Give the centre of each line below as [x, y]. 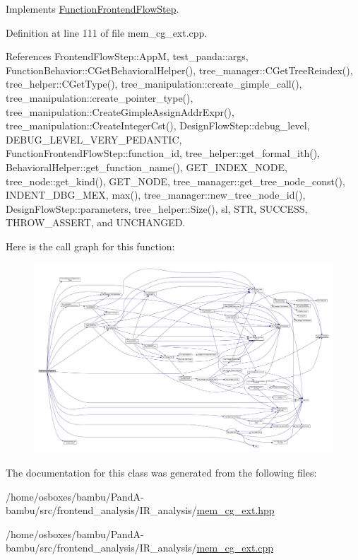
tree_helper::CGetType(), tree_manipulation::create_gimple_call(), [154, 84]
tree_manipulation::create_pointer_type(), [100, 97]
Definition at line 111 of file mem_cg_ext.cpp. [107, 32]
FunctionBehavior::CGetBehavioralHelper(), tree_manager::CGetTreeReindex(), [179, 70]
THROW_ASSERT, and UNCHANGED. [96, 222]
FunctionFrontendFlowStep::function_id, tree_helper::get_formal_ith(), [163, 153]
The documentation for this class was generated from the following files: [161, 472]
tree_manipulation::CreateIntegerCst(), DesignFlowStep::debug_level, [158, 126]
